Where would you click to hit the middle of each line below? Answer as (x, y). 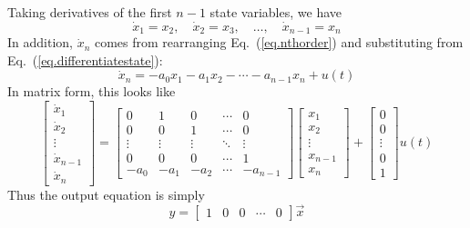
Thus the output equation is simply (106, 194)
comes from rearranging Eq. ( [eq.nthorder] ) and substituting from (279, 42)
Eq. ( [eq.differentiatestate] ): (85, 59)
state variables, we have (276, 12)
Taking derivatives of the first (90, 12)
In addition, (40, 42)
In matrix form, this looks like (92, 91)
